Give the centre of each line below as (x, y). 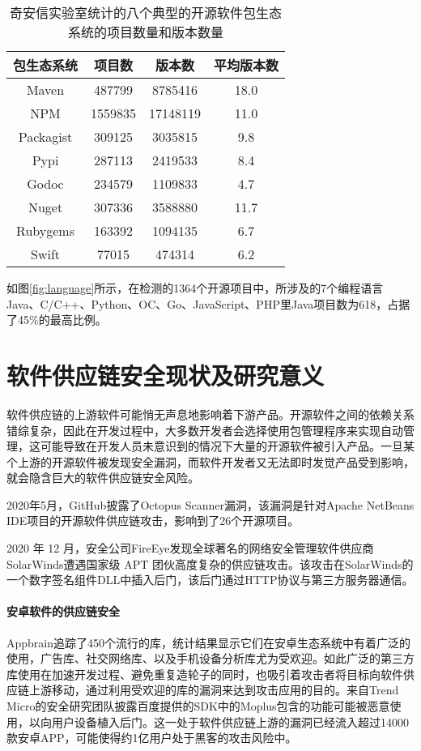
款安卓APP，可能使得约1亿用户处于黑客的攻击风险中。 (152, 738)
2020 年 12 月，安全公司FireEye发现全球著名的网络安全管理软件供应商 (190, 548)
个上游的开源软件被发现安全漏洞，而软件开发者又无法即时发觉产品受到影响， (210, 461)
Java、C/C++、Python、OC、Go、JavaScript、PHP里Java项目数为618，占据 (208, 303)
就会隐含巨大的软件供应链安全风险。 (103, 478)
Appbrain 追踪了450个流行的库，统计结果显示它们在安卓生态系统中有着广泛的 (209, 642)
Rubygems (45, 230)
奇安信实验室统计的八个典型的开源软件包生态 (146, 13)
